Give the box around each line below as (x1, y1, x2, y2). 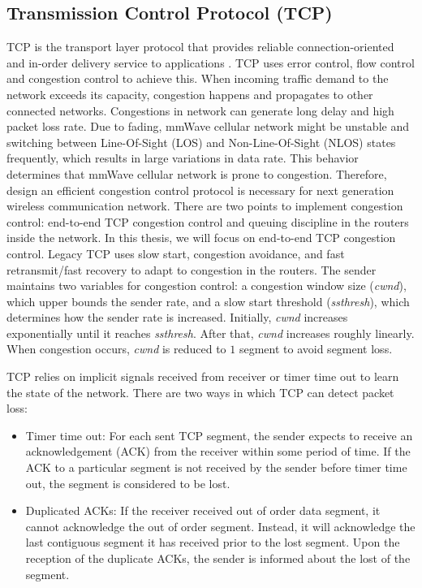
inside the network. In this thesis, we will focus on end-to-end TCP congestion (6, 229, 396, 246)
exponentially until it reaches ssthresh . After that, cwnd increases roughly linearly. (6, 324, 415, 341)
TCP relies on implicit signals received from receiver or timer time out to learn (6, 368, 399, 385)
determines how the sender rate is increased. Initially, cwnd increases (6, 309, 348, 326)
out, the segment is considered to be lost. (25, 474, 230, 491)
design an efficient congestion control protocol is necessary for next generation (6, 181, 394, 198)
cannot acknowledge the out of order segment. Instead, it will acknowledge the (25, 517, 416, 534)
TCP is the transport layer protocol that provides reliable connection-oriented (6, 38, 394, 55)
